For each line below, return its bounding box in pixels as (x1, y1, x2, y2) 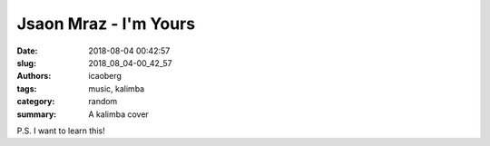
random (88, 96, 118, 107)
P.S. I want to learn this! (16, 125, 105, 136)
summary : (16, 109, 57, 120)
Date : (16, 45, 38, 56)
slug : (16, 57, 36, 68)
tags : (16, 83, 37, 94)
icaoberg (88, 71, 122, 82)
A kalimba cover (88, 109, 149, 120)
